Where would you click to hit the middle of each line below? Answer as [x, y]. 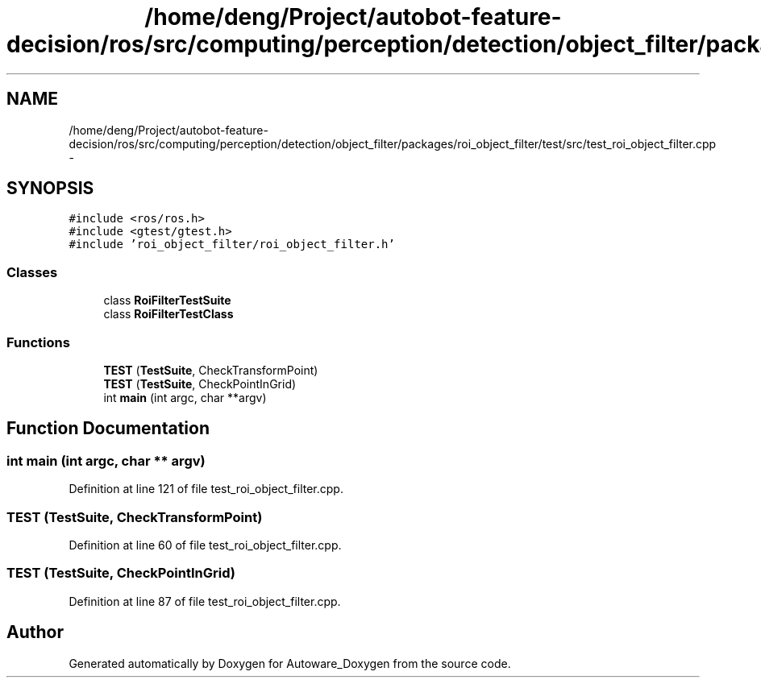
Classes [32, 272]
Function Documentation [108, 429]
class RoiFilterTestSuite [167, 301]
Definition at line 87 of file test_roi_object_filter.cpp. [205, 601]
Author [35, 632]
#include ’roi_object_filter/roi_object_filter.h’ [232, 245]
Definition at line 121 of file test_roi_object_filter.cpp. [206, 489]
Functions [38, 342]
